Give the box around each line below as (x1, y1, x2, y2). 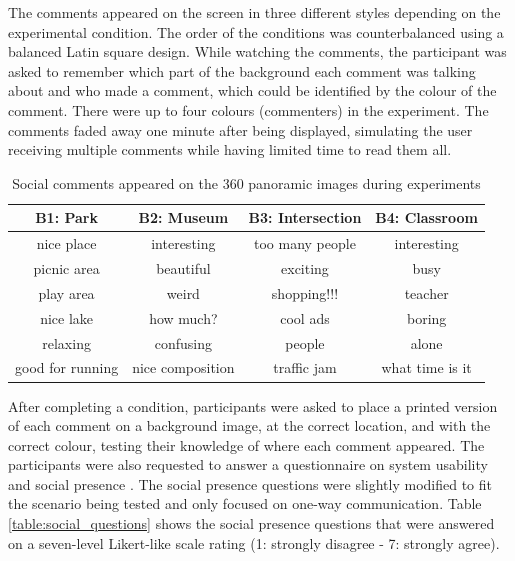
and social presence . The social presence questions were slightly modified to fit (8, 473, 493, 494)
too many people (254, 233, 356, 254)
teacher (404, 282, 449, 303)
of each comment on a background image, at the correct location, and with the (8, 415, 491, 436)
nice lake (40, 307, 94, 328)
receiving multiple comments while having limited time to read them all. (8, 139, 452, 160)
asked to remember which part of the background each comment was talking (8, 60, 476, 81)
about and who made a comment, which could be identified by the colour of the (8, 80, 497, 101)
